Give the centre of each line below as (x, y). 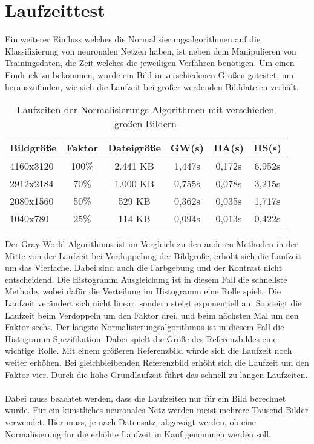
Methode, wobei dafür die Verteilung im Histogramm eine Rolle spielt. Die (143, 291)
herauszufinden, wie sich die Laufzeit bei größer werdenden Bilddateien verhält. (152, 86)
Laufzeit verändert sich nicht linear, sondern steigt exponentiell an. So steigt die (153, 303)
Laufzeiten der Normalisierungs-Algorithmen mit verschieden (146, 110)
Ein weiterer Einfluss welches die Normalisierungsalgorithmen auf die (133, 39)
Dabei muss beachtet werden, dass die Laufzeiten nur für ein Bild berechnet (146, 398)
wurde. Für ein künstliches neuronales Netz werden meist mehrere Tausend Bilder (157, 410)
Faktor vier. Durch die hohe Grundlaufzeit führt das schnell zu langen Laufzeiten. (156, 374)
